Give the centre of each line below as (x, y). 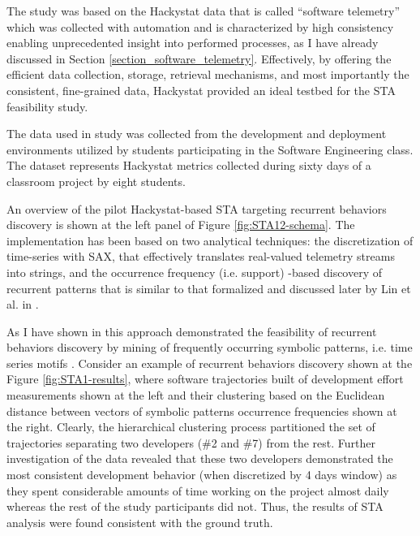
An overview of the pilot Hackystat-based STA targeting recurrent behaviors (197, 208)
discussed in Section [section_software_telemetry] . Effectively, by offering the (199, 58)
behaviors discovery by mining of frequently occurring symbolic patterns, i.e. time (210, 347)
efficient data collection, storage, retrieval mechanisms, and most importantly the (208, 74)
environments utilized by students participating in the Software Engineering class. (210, 149)
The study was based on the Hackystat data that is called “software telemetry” (204, 11)
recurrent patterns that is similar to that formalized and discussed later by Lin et (209, 288)
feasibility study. (47, 106)
